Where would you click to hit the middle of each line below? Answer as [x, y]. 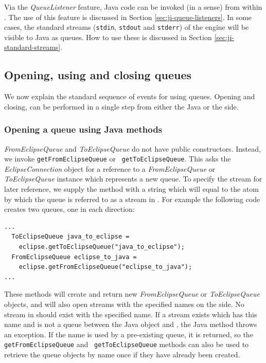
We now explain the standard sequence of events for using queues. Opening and [130, 96]
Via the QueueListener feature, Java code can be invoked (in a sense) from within [133, 7]
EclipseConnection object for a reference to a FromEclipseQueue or [110, 168]
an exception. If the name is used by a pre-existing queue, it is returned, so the [129, 334]
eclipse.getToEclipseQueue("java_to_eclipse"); [102, 247]
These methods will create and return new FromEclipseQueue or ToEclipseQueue [132, 294]
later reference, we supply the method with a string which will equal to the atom [131, 189]
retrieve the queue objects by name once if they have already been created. [122, 355]
